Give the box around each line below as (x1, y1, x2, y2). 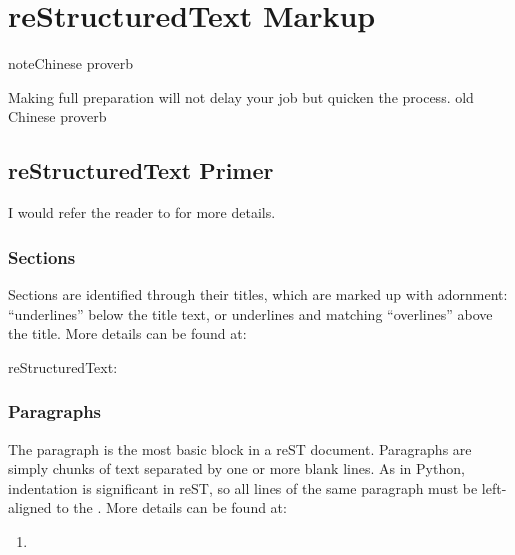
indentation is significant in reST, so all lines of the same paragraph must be (8, 477, 478, 498)
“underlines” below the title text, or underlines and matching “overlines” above (8, 303, 493, 324)
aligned (8, 497, 52, 518)
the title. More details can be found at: (8, 323, 247, 344)
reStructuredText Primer (8, 155, 274, 186)
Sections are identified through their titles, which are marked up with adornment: (8, 283, 508, 304)
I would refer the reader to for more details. (8, 202, 276, 223)
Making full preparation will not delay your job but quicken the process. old (8, 86, 474, 107)
